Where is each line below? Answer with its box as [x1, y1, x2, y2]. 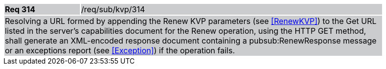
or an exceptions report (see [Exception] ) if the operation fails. [5, 46, 235, 55]
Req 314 [5, 4, 35, 14]
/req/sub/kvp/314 [81, 4, 145, 14]
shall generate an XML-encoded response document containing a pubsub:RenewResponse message [5, 36, 377, 46]
